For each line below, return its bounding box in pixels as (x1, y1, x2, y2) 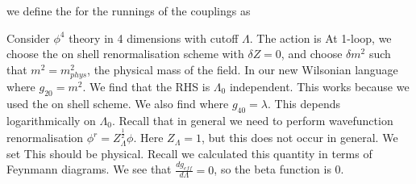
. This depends (268, 94, 341, 111)
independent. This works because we (229, 77, 410, 94)
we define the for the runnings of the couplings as (6, 2, 251, 19)
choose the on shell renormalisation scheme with (6, 45, 244, 62)
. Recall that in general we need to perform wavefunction (111, 111, 393, 128)
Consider (6, 29, 50, 46)
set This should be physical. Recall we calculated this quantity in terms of (6, 144, 372, 161)
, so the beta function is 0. (214, 161, 344, 178)
